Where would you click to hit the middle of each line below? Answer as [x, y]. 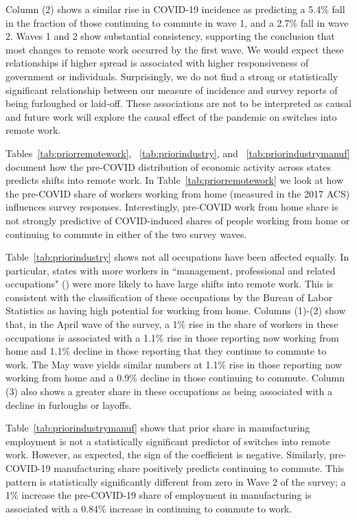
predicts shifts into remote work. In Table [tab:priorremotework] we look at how [175, 180]
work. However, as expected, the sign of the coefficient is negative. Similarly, [166, 454]
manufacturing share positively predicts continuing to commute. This [199, 468]
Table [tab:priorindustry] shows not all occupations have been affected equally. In [177, 257]
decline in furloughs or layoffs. [69, 404]
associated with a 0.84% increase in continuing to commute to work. [149, 508]
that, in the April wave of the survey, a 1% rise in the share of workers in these [172, 324]
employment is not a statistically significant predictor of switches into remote [168, 441]
